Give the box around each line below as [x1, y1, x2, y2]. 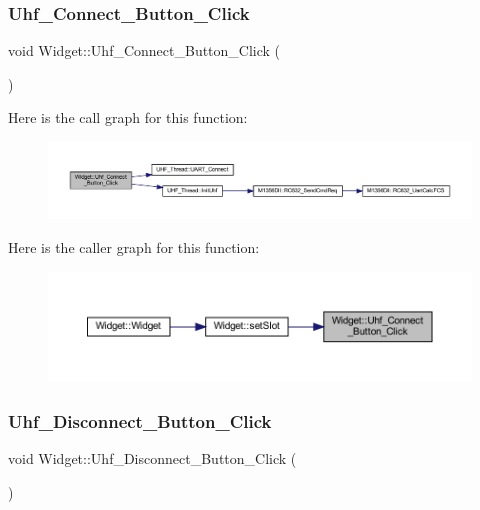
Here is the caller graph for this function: [8, 237, 260, 258]
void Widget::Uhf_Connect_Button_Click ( [8, 40, 281, 61]
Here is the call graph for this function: [8, 107, 248, 128]
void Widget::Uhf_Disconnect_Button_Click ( [8, 447, 297, 468]
